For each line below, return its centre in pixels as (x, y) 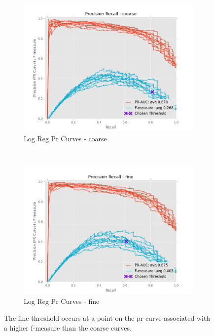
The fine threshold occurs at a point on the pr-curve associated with (107, 317)
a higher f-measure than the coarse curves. (68, 327)
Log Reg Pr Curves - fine (62, 301)
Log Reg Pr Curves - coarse (65, 138)
